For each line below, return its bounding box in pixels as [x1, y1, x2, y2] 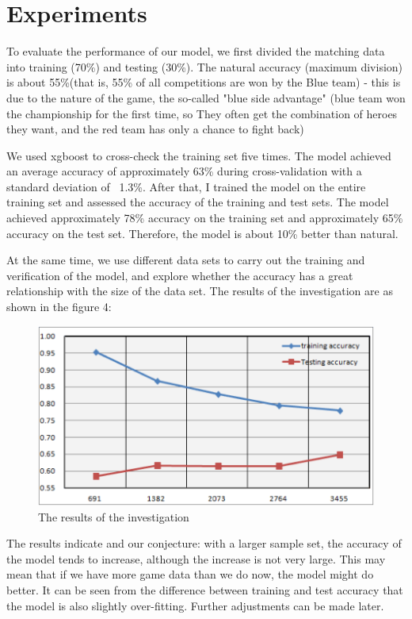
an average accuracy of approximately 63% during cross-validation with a [6, 163, 362, 179]
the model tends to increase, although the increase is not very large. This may [6, 550, 386, 567]
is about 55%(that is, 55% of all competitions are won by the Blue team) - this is [6, 74, 401, 90]
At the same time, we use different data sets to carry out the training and [6, 252, 365, 268]
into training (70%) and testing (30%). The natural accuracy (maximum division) [6, 58, 403, 75]
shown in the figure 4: [6, 298, 112, 315]
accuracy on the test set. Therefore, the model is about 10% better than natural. [6, 225, 399, 241]
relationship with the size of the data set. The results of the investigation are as [6, 283, 393, 299]
